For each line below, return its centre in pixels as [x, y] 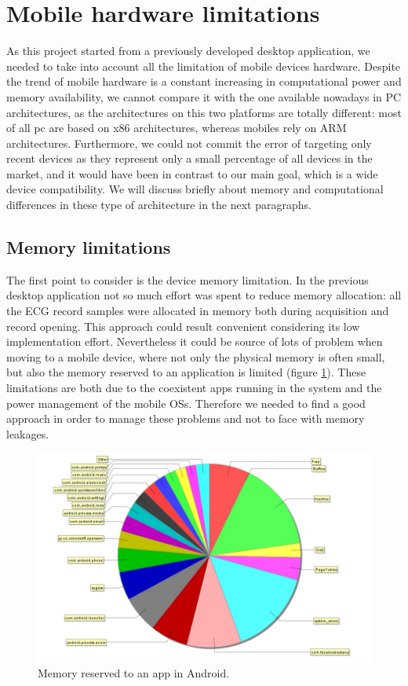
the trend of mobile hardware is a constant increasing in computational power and [204, 81]
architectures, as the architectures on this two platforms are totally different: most [204, 112]
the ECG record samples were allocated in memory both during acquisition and [198, 311]
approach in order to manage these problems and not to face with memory [186, 418]
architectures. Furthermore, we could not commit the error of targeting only [189, 143]
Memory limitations [89, 247]
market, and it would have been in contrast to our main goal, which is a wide [192, 173]
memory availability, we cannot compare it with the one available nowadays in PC [204, 96]
